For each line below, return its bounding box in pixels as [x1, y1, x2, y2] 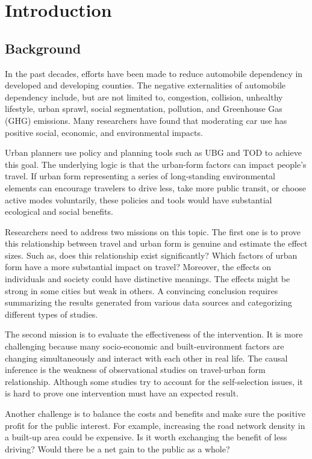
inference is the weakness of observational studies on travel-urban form [5, 363, 266, 376]
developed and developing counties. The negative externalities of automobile [5, 79, 286, 91]
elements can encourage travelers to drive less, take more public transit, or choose [5, 181, 306, 194]
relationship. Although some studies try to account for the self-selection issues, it [5, 375, 304, 387]
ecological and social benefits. [5, 205, 113, 218]
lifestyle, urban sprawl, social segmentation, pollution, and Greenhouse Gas [5, 102, 282, 115]
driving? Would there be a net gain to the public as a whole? [5, 442, 230, 455]
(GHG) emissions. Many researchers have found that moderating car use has [5, 114, 287, 126]
